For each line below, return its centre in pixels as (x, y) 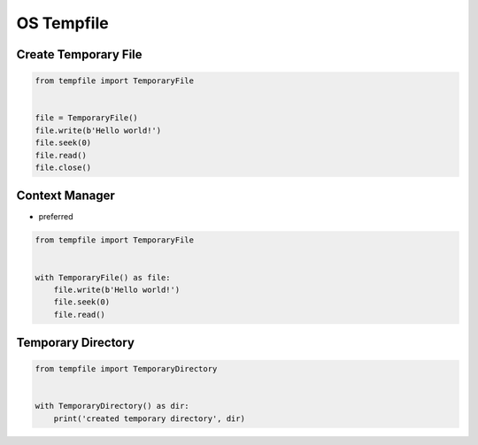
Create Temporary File (79, 54)
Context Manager (66, 196)
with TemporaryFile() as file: (103, 277)
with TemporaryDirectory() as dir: (112, 406)
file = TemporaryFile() (87, 118)
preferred (56, 217)
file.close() (63, 167)
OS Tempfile (63, 23)
